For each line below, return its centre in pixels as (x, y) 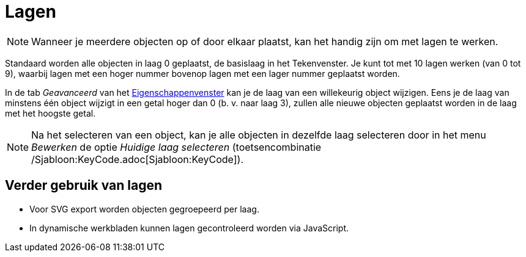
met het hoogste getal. (50, 113)
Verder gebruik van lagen (84, 186)
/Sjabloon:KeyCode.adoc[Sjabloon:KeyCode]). (138, 159)
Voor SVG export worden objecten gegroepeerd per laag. (144, 209)
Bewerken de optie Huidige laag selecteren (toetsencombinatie (176, 147)
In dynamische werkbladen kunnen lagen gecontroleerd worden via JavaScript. (189, 228)
